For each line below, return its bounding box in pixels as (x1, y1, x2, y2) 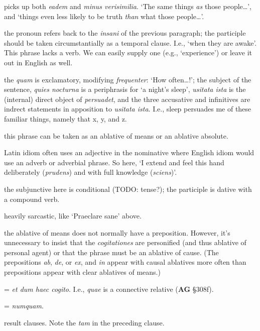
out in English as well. (4, 57, 73, 67)
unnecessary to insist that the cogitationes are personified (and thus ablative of (4, 237, 246, 248)
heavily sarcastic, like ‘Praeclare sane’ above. (4, 210, 142, 221)
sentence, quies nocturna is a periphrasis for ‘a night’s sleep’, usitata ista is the (4, 84, 246, 94)
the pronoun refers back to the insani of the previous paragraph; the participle (4, 28, 246, 38)
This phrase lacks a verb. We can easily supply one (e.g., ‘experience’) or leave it (4, 47, 252, 58)
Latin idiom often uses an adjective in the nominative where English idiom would (4, 147, 254, 158)
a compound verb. (4, 193, 60, 204)
